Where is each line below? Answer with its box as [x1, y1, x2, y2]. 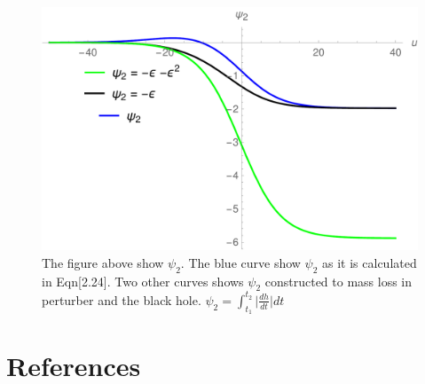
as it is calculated [322, 253, 417, 271]
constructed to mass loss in [264, 271, 413, 290]
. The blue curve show [180, 253, 301, 271]
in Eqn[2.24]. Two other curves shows [42, 271, 244, 290]
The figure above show [42, 253, 164, 271]
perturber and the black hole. [42, 290, 201, 309]
